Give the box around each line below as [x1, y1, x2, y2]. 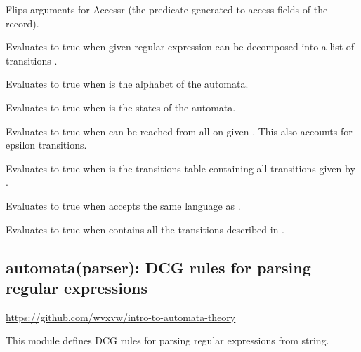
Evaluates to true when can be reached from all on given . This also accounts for [6, 123, 353, 138]
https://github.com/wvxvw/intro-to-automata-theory [6, 309, 236, 324]
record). [6, 15, 39, 30]
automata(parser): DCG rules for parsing [6, 256, 311, 278]
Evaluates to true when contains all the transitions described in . [6, 222, 284, 236]
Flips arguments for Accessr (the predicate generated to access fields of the [6, 2, 328, 16]
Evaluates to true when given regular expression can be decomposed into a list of [6, 39, 355, 54]
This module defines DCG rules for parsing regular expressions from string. [6, 333, 329, 348]
